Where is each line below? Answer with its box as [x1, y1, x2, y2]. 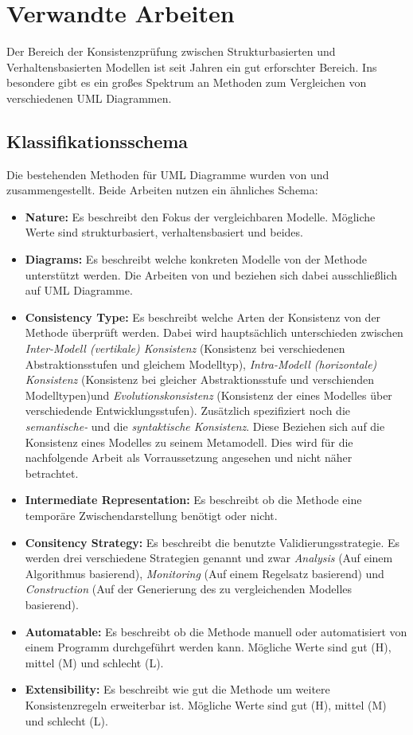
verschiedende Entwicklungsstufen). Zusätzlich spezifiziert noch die [25, 402, 351, 419]
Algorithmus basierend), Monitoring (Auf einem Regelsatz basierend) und [25, 565, 384, 581]
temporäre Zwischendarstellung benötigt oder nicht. [25, 506, 278, 523]
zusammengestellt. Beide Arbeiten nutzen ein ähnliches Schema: [6, 182, 318, 198]
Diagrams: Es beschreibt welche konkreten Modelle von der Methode [25, 251, 368, 268]
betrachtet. [25, 464, 79, 481]
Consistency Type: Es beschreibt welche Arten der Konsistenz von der [25, 308, 381, 325]
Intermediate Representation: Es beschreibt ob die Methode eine [25, 491, 362, 508]
